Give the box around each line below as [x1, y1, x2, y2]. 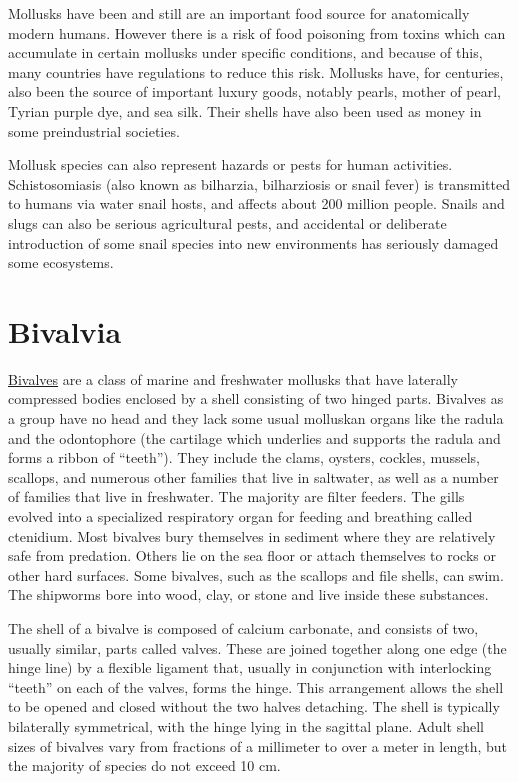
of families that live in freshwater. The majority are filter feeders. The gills [8, 486, 465, 507]
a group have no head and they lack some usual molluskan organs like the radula [8, 408, 504, 429]
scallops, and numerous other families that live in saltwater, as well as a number [8, 466, 499, 487]
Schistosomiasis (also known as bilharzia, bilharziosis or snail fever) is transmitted [8, 173, 510, 194]
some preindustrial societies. [8, 120, 180, 141]
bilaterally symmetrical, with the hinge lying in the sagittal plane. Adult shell [8, 715, 484, 736]
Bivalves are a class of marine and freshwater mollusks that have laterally [8, 368, 458, 389]
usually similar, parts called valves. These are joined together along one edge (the [8, 637, 507, 658]
